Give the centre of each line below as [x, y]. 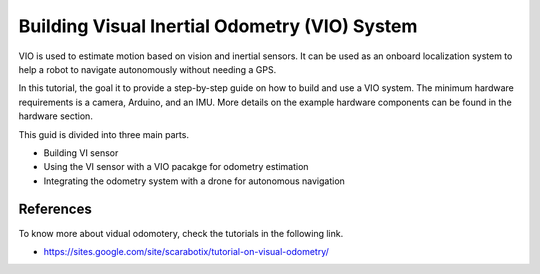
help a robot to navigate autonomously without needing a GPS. [147, 69]
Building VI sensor [81, 152]
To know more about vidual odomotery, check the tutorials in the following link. [181, 233]
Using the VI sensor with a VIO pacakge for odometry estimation [176, 167]
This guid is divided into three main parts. [104, 134]
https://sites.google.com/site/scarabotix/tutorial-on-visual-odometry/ [186, 251]
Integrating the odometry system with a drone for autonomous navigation [194, 181]
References [55, 209]
